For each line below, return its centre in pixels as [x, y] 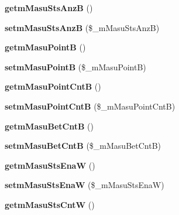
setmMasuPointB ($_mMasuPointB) [75, 66]
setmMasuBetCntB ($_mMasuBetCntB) [83, 146]
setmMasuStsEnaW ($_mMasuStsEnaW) [85, 185]
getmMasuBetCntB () [49, 126]
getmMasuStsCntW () [50, 204]
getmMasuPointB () [45, 47]
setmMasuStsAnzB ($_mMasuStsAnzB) [82, 27]
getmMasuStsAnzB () [49, 8]
